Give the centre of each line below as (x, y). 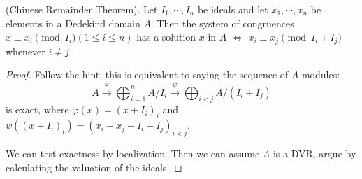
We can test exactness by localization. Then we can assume (133, 153)
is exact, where (37, 109)
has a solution (166, 37)
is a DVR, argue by (314, 153)
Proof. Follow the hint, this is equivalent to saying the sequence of (147, 74)
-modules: (319, 74)
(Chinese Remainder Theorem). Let (82, 9)
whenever (26, 51)
